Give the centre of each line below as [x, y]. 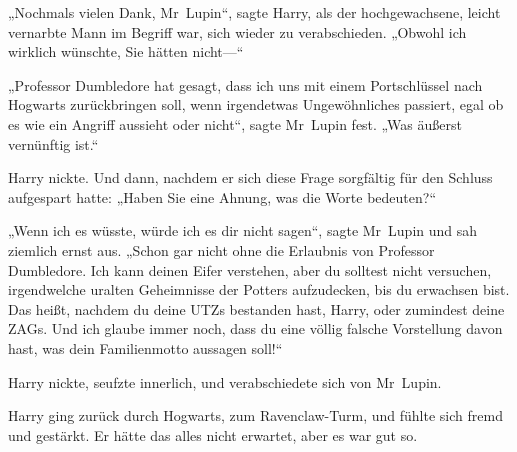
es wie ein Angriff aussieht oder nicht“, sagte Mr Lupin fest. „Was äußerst [235, 123]
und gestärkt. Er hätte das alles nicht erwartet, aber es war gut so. [213, 434]
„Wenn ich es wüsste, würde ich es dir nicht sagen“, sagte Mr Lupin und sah [243, 230]
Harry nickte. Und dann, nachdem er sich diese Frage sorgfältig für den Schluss [250, 177]
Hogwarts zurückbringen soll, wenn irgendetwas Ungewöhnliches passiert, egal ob [256, 104]
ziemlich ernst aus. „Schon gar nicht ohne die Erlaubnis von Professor [221, 249]
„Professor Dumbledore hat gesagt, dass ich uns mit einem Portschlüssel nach [245, 84]
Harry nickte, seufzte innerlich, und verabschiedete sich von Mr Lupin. [225, 381]
